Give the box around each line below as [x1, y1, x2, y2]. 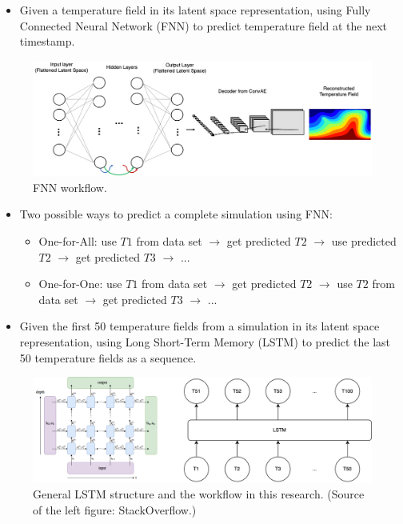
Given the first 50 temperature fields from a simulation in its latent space [19, 318, 380, 334]
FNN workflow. [33, 178, 107, 195]
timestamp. [19, 33, 75, 50]
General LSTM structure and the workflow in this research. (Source [33, 486, 365, 502]
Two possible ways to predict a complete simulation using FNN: [19, 206, 333, 222]
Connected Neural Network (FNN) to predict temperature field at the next [19, 17, 388, 34]
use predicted [331, 233, 397, 250]
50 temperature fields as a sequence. [19, 349, 197, 366]
